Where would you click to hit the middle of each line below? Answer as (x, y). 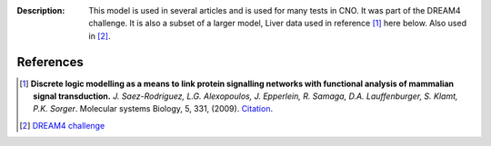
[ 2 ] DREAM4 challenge (62, 125)
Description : (41, 10)
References (50, 62)
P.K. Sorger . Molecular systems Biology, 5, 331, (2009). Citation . (153, 109)
